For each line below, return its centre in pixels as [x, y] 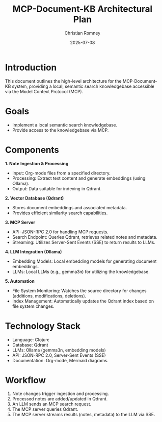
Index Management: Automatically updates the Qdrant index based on [83, 301]
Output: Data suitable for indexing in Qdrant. [57, 188]
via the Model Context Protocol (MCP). [44, 91]
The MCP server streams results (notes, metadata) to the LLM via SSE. [84, 415]
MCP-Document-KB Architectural [82, 9]
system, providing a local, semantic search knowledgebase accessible [83, 86]
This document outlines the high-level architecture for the [63, 81]
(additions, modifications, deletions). [49, 296]
